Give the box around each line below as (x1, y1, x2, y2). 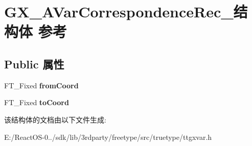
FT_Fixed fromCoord (4, 80, 79, 90)
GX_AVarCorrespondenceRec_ (4, 1, 234, 22)
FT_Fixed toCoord (4, 97, 69, 108)
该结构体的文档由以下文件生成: (4, 114, 106, 125)
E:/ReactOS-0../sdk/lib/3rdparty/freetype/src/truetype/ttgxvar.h (4, 131, 212, 142)
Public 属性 (4, 56, 64, 71)
